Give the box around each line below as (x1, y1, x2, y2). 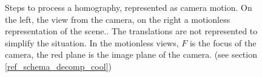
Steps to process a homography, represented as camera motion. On (5, 1, 252, 13)
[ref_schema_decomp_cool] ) (5, 60, 112, 72)
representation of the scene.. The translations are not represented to (5, 25, 258, 37)
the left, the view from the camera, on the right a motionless (5, 13, 230, 25)
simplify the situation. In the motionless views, (5, 36, 179, 49)
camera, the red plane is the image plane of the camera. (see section (5, 48, 257, 61)
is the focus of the (189, 36, 257, 49)
